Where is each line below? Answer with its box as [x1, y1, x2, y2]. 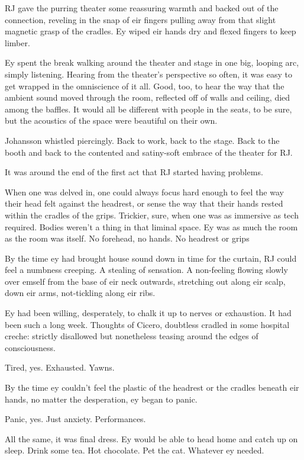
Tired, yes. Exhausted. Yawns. [5, 361, 115, 374]
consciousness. [5, 341, 56, 353]
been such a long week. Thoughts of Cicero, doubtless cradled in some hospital [5, 318, 290, 330]
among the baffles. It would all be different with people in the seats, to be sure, [5, 102, 292, 115]
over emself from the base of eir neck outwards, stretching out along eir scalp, [5, 275, 286, 287]
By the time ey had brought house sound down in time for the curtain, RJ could [5, 252, 297, 264]
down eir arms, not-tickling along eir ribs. [5, 287, 156, 299]
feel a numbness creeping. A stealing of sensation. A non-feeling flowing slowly [5, 263, 288, 276]
